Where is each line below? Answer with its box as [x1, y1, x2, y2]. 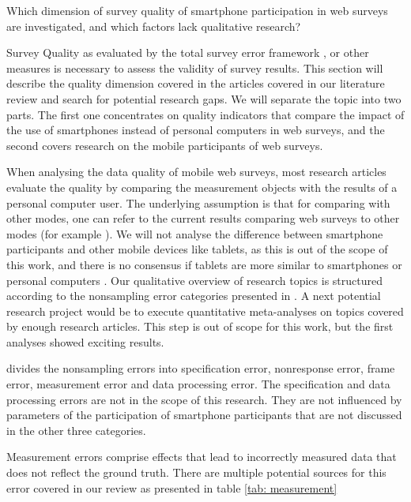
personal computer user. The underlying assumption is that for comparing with [6, 194, 390, 211]
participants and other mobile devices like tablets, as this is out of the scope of [6, 241, 388, 257]
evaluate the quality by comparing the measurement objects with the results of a [6, 178, 398, 195]
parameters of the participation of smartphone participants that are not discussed [6, 406, 402, 423]
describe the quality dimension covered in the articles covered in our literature [6, 75, 385, 92]
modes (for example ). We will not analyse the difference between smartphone [6, 225, 383, 242]
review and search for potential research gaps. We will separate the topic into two [6, 90, 402, 107]
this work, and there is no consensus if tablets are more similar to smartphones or [6, 256, 402, 272]
